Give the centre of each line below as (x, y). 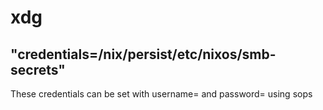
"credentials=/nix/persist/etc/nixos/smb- (143, 54)
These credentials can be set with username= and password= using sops (161, 94)
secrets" (38, 69)
